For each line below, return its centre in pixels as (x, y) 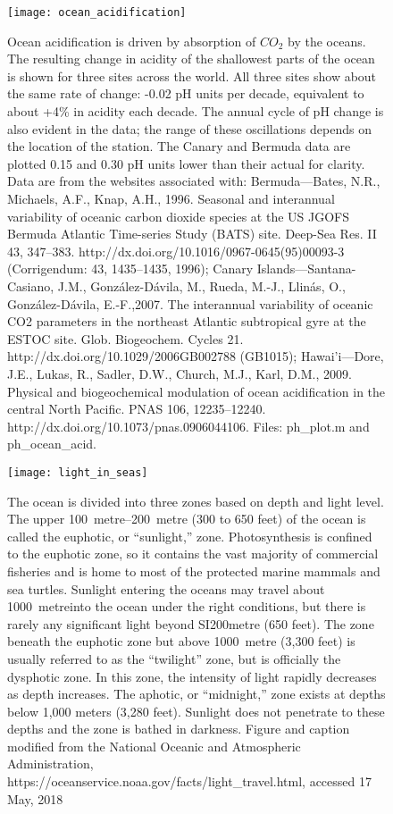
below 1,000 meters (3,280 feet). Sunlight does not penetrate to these (196, 711)
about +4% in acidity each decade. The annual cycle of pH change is (196, 111)
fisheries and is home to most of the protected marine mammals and (194, 571)
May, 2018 (35, 798)
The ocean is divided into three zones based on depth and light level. (196, 501)
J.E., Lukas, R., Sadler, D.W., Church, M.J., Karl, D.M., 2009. (180, 373)
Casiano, (31, 285)
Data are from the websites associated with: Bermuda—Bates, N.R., (194, 181)
